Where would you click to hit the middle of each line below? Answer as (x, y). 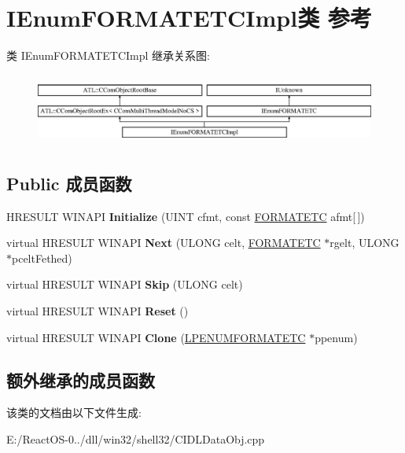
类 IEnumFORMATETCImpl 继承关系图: (109, 55)
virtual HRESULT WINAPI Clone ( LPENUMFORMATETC (156, 337)
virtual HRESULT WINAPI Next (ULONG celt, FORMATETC (164, 243)
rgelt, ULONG (364, 243)
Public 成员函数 (69, 183)
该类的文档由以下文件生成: (74, 412)
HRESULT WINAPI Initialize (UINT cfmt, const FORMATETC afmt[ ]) (186, 216)
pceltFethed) (42, 258)
